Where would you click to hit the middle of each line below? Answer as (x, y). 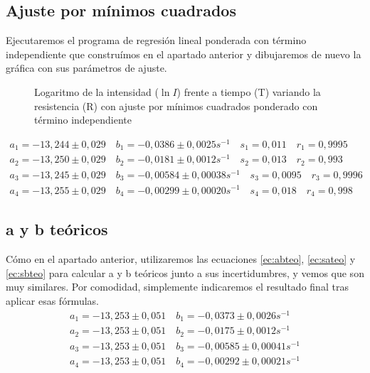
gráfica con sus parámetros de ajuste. (86, 68)
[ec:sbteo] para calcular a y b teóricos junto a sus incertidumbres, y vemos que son (185, 272)
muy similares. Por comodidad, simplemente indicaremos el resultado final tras (177, 287)
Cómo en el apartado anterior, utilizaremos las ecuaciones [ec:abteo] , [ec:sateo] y (181, 259)
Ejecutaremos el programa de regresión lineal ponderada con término (156, 40)
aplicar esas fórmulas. (52, 301)
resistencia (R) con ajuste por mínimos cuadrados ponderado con (176, 106)
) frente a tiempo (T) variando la (249, 91)
